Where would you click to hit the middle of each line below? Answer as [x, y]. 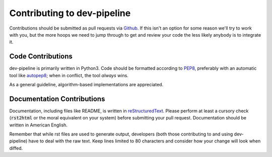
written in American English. [39, 125]
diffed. [16, 148]
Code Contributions [41, 56]
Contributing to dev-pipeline [70, 13]
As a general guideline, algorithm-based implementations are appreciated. [86, 85]
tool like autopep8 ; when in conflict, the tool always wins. [69, 75]
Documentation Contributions [57, 99]
